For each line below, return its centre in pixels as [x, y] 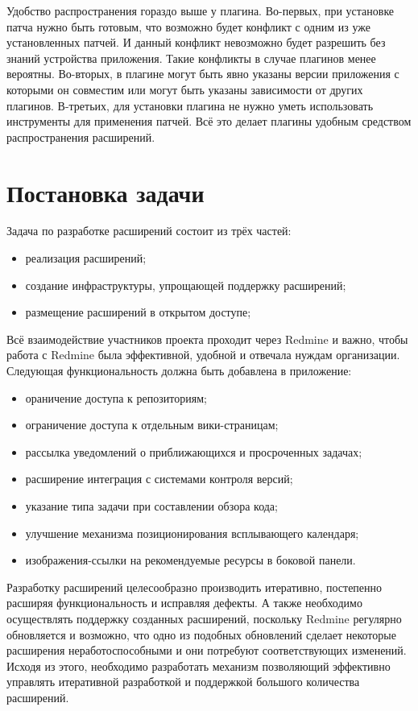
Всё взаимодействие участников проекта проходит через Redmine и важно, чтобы [207, 339]
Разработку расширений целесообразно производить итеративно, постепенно [195, 587]
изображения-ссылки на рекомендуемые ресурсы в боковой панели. [190, 560]
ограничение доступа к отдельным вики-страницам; [152, 425]
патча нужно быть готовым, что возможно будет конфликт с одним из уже [188, 26]
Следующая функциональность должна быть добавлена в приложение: [179, 371]
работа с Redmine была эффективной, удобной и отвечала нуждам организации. [203, 355]
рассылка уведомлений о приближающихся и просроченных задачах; [194, 451]
